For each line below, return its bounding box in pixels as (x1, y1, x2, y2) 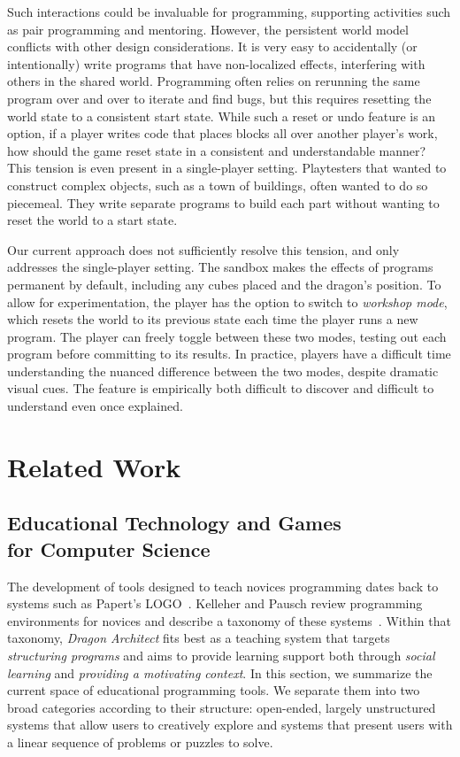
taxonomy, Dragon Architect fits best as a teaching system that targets (7, 629, 390, 647)
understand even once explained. (7, 397, 183, 415)
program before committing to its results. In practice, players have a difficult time (7, 344, 451, 363)
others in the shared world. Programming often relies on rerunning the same (7, 72, 420, 90)
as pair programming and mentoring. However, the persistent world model (7, 19, 409, 38)
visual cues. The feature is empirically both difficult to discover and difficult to (7, 379, 434, 398)
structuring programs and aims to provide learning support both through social (7, 646, 435, 664)
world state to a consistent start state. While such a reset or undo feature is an (7, 106, 436, 125)
